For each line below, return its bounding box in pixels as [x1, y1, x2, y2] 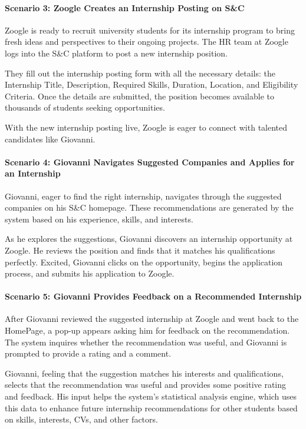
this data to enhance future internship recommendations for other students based [5, 401, 298, 414]
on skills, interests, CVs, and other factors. [5, 413, 158, 425]
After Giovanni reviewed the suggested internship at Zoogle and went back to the [5, 312, 299, 325]
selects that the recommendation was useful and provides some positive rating [5, 378, 287, 391]
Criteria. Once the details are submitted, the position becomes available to [5, 89, 274, 102]
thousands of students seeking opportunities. [5, 101, 165, 114]
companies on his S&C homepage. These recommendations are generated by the [5, 201, 294, 214]
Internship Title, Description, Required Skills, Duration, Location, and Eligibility [5, 78, 298, 91]
